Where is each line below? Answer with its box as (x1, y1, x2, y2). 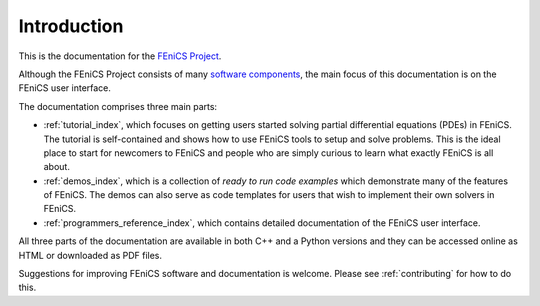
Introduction (18, 15, 124, 37)
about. (43, 161, 70, 173)
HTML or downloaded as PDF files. (18, 249, 162, 261)
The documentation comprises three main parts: (18, 100, 218, 112)
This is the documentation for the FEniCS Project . (18, 50, 222, 62)
